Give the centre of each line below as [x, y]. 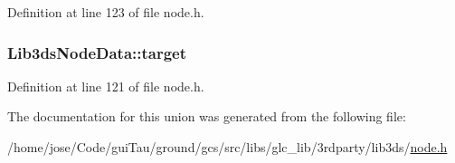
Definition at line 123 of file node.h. [106, 12]
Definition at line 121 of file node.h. [106, 86]
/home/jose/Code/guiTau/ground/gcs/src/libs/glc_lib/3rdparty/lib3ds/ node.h [227, 147]
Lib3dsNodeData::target [97, 52]
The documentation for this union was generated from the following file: [207, 116]
